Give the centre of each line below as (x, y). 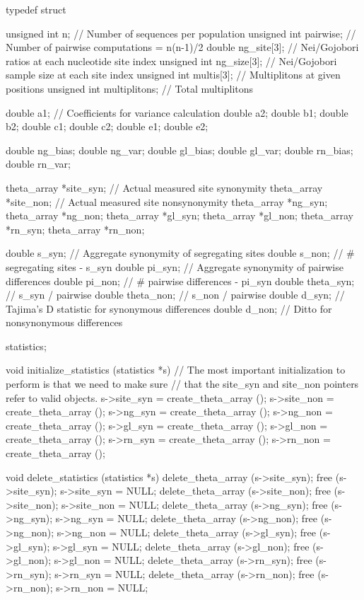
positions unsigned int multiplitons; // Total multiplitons (130, 88)
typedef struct (36, 9)
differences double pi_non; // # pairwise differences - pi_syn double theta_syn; (180, 281)
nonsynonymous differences (64, 322)
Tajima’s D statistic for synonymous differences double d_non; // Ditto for (169, 308)
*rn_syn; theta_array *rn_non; (75, 229)
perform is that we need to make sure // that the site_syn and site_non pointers (182, 384)
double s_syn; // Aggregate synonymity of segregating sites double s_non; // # (180, 253)
